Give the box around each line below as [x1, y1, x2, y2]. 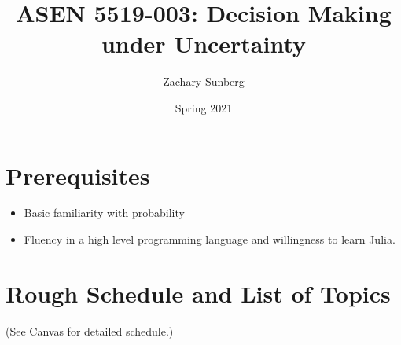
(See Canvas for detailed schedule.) [6, 322, 174, 339]
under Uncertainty [101, 28, 307, 60]
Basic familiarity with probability [24, 204, 185, 221]
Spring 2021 [175, 99, 233, 116]
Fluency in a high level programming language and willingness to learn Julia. [24, 231, 395, 248]
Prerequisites [6, 159, 150, 191]
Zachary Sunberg [163, 73, 245, 90]
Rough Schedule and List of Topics [6, 277, 391, 309]
